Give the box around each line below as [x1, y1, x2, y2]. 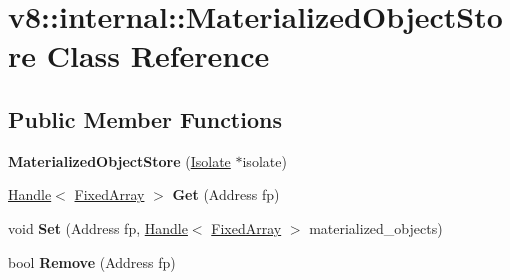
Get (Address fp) [172, 184, 280, 205]
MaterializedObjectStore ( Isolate [8, 150, 231, 171]
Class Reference [46, 35, 270, 76]
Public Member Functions [8, 103, 282, 134]
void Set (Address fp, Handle [8, 217, 188, 238]
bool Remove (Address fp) [8, 251, 176, 272]
